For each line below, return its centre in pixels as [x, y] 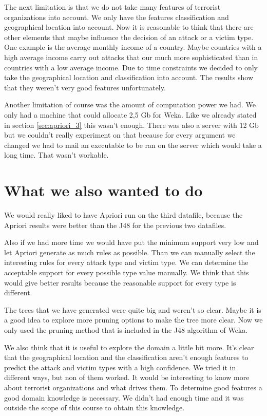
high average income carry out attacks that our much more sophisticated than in [131, 57]
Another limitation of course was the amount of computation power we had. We [130, 105]
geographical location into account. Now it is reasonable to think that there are [129, 27]
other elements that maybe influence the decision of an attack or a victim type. [129, 37]
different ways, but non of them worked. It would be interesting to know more [127, 377]
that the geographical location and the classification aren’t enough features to [126, 357]
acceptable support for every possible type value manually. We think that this [127, 272]
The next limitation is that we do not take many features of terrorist [112, 7]
